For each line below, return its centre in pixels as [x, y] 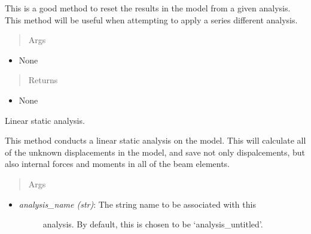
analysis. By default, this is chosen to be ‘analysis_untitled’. [153, 224]
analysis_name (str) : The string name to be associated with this [137, 204]
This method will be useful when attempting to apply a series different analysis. [151, 19]
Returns [43, 80]
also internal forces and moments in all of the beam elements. [118, 164]
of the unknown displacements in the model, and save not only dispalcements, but [155, 152]
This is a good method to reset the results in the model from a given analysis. [148, 8]
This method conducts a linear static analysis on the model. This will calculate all [155, 140]
